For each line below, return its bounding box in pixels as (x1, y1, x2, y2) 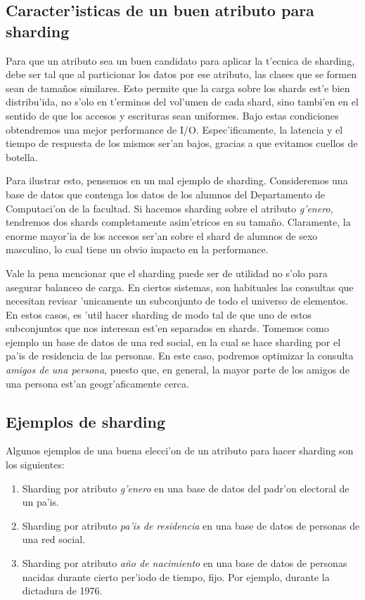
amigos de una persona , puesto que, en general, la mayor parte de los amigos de (6, 362, 350, 377)
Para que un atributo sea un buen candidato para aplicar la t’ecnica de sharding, (6, 53, 355, 68)
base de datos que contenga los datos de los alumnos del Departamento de (6, 186, 326, 201)
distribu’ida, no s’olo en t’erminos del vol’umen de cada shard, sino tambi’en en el (6, 94, 359, 109)
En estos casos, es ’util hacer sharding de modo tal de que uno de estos (6, 307, 312, 321)
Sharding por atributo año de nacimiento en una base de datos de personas (22, 556, 347, 570)
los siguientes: (6, 457, 65, 472)
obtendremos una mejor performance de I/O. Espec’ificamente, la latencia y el (6, 122, 343, 136)
